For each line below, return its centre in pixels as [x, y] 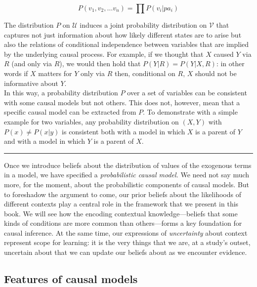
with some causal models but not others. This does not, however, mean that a [122, 102]
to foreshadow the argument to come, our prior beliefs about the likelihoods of [123, 194]
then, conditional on [145, 73]
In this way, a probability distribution [61, 93]
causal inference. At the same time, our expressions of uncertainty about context [126, 232]
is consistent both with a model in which [124, 131]
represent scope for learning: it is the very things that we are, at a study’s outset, [127, 242]
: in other [230, 63]
